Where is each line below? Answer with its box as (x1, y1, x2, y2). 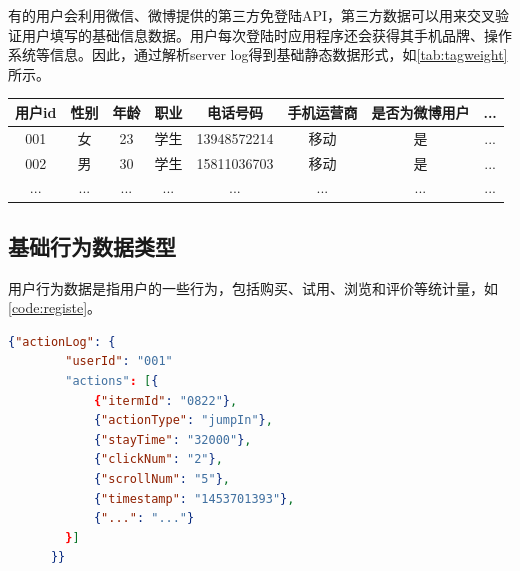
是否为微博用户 (371, 101, 470, 122)
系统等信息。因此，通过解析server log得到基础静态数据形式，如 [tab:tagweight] (8, 44, 508, 65)
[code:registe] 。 (8, 297, 102, 318)
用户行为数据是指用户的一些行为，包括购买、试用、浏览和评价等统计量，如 (8, 277, 498, 298)
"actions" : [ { (65, 374, 159, 389)
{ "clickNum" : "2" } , (93, 452, 223, 467)
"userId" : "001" (65, 354, 173, 369)
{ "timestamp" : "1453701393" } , (93, 491, 295, 506)
